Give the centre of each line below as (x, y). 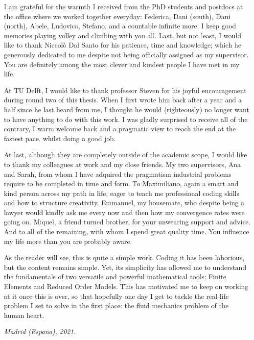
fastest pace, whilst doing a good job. (60, 138)
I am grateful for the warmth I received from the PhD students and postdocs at (124, 6)
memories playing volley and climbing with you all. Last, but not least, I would (123, 35)
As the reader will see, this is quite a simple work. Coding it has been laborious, (124, 257)
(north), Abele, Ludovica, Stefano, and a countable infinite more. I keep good (120, 26)
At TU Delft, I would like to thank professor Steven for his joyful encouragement (125, 90)
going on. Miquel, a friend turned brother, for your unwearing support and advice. (127, 222)
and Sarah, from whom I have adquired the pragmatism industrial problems (118, 174)
